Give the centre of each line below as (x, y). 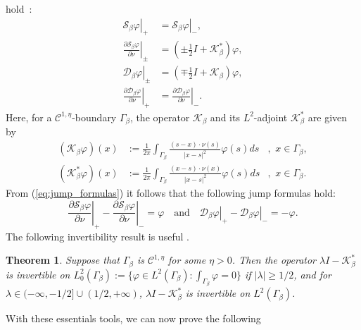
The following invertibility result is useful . (97, 236)
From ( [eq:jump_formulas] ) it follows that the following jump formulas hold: (171, 193)
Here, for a (29, 117)
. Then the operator (274, 260)
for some (187, 260)
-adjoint (271, 117)
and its (225, 117)
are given (328, 117)
